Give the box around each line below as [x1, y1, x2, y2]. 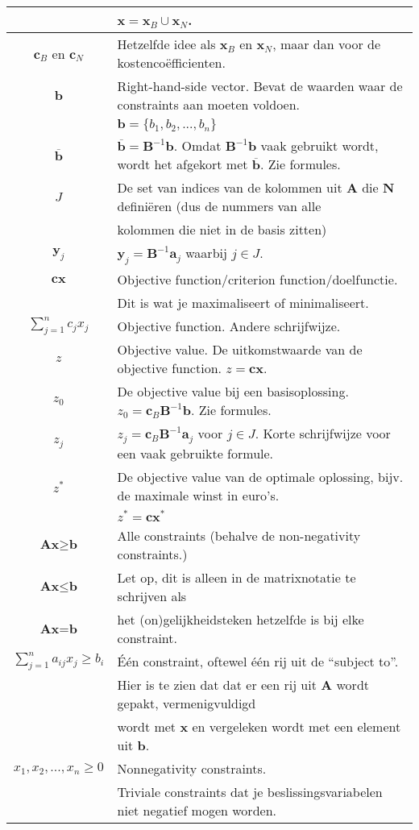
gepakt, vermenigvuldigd [117, 694, 256, 713]
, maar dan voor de [272, 35, 381, 53]
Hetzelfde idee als [117, 35, 216, 53]
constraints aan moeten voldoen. [117, 95, 301, 114]
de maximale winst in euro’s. [117, 486, 280, 505]
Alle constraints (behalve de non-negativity [117, 526, 361, 546]
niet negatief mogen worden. [117, 801, 276, 820]
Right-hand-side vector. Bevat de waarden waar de [117, 77, 403, 95]
